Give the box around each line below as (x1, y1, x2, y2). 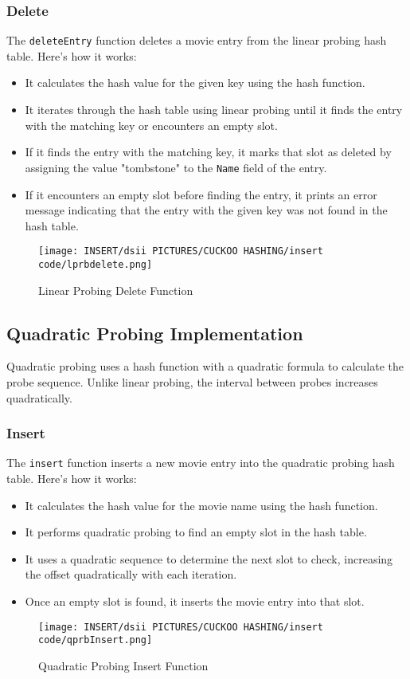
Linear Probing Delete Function (38, 281, 193, 298)
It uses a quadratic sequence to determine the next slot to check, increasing (25, 550, 393, 567)
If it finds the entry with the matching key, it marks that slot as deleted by (25, 143, 392, 160)
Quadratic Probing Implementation (6, 320, 303, 345)
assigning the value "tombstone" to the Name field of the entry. (25, 159, 327, 175)
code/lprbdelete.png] (38, 258, 153, 270)
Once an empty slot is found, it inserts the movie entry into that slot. (25, 593, 365, 610)
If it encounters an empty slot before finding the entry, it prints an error (25, 186, 377, 202)
